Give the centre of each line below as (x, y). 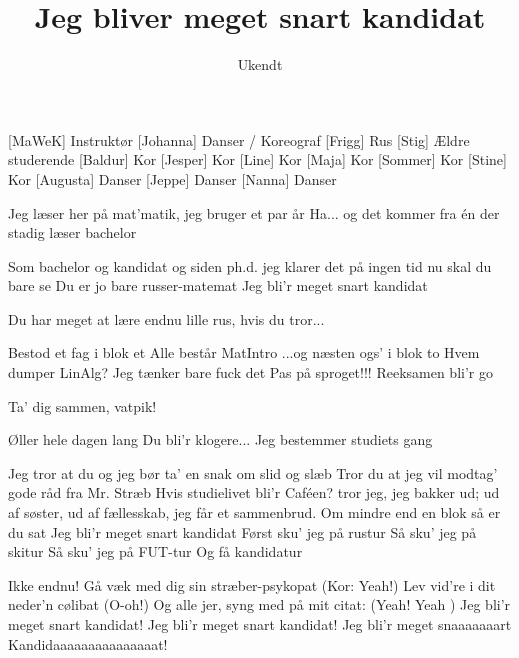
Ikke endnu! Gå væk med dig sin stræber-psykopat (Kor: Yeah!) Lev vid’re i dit (252, 584)
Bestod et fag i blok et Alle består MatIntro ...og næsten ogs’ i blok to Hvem (244, 352)
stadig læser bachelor (72, 232)
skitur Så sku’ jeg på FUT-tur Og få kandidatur (155, 551)
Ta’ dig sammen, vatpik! (82, 405)
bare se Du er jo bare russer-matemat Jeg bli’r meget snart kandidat (218, 285)
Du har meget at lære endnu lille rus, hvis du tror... (166, 318)
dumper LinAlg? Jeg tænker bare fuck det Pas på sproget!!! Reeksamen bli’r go (250, 372)
